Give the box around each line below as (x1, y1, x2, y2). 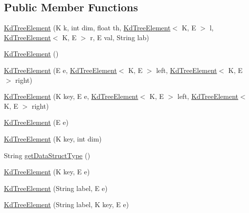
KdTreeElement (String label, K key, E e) (4, 199, 129, 210)
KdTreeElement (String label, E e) (4, 183, 108, 193)
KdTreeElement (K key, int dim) (4, 133, 102, 143)
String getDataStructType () (4, 150, 91, 160)
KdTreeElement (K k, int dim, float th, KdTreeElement (4, 23, 171, 33)
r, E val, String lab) (90, 32, 149, 42)
